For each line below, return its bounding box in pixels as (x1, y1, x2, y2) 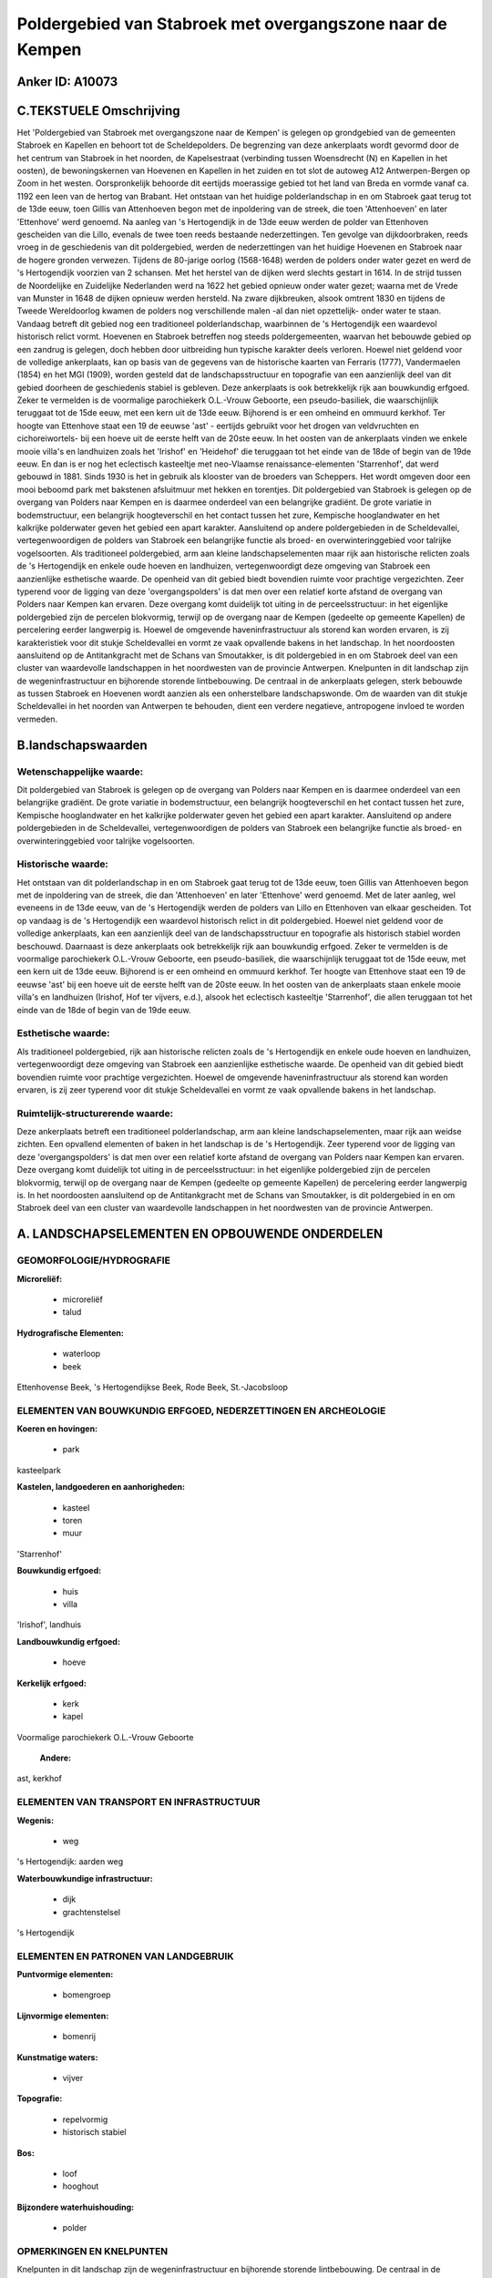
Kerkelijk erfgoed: (16, 1678, 87, 1688)
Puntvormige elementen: (16, 1969, 114, 1980)
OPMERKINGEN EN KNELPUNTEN (16, 2244, 169, 2257)
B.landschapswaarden (16, 737, 148, 753)
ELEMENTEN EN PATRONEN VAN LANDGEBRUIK (16, 1950, 234, 1963)
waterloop (62, 1349, 101, 1360)
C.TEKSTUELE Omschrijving (16, 103, 181, 118)
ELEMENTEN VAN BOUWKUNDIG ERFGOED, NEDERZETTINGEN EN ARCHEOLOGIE (16, 1404, 386, 1417)
